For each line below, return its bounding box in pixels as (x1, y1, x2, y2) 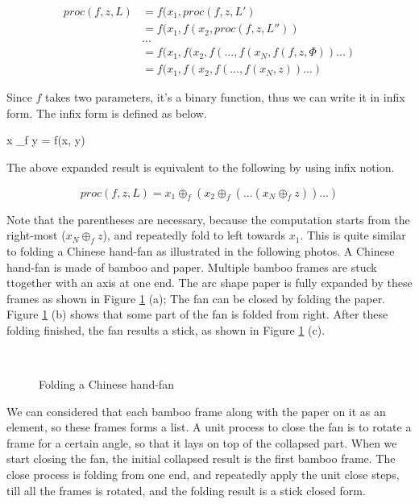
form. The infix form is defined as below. (6, 104, 207, 121)
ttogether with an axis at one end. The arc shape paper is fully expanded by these (6, 274, 413, 291)
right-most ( (6, 227, 66, 244)
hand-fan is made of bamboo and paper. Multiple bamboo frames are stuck (6, 258, 377, 275)
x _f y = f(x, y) (6, 131, 85, 148)
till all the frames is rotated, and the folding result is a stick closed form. (6, 481, 366, 498)
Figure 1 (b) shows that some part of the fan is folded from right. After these (6, 306, 388, 323)
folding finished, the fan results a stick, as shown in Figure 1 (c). (6, 321, 326, 338)
